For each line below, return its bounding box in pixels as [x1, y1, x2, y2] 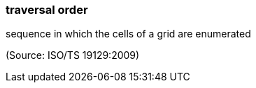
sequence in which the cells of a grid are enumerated [6, 28, 251, 40]
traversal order [6, 3, 88, 17]
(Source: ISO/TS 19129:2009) [6, 49, 140, 62]
